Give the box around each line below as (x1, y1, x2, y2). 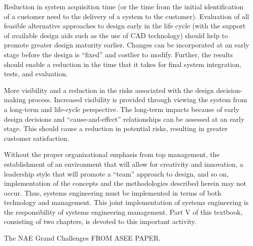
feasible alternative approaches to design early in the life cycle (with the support (4, 21, 246, 31)
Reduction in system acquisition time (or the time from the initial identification (4, 1, 244, 11)
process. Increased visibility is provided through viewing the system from (28, 94, 247, 105)
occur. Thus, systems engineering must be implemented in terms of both (4, 187, 222, 198)
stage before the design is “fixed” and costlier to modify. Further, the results (4, 49, 233, 59)
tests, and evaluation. (4, 68, 68, 79)
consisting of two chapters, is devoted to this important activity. (4, 216, 197, 226)
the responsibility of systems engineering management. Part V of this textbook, (4, 206, 243, 217)
